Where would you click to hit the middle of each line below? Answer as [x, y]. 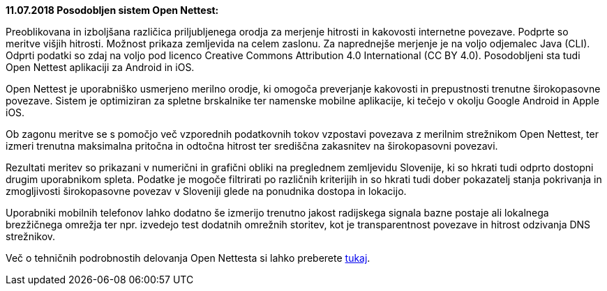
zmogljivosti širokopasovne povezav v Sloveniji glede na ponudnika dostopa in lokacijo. [206, 191]
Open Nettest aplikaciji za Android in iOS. [100, 67]
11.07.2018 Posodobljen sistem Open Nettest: [112, 10]
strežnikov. [31, 236]
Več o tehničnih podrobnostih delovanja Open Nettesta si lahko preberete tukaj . [188, 258]
